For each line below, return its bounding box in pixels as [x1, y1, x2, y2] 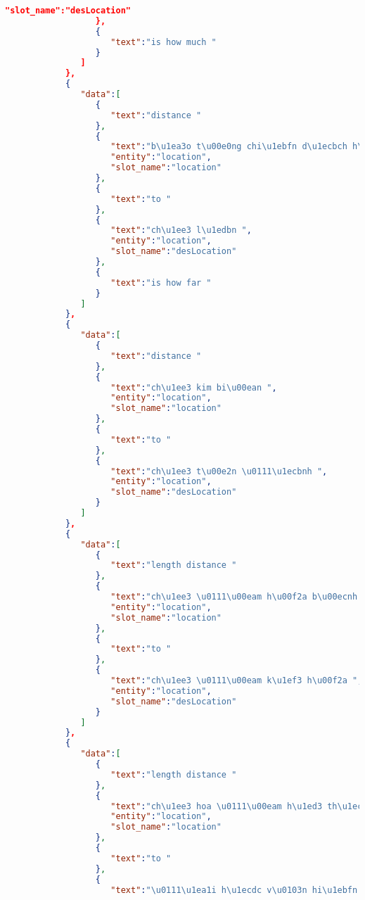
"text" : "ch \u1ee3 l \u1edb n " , [110, 225, 252, 236]
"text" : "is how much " [110, 37, 217, 47]
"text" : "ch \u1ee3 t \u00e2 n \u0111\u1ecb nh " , [110, 466, 328, 476]
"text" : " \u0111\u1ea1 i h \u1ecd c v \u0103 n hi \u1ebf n [110, 885, 358, 895]
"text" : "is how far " [110, 277, 212, 288]
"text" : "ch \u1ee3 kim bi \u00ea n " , [110, 382, 277, 393]
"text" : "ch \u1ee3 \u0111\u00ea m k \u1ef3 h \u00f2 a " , [110, 676, 363, 685]
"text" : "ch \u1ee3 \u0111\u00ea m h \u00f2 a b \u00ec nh [110, 592, 358, 602]
